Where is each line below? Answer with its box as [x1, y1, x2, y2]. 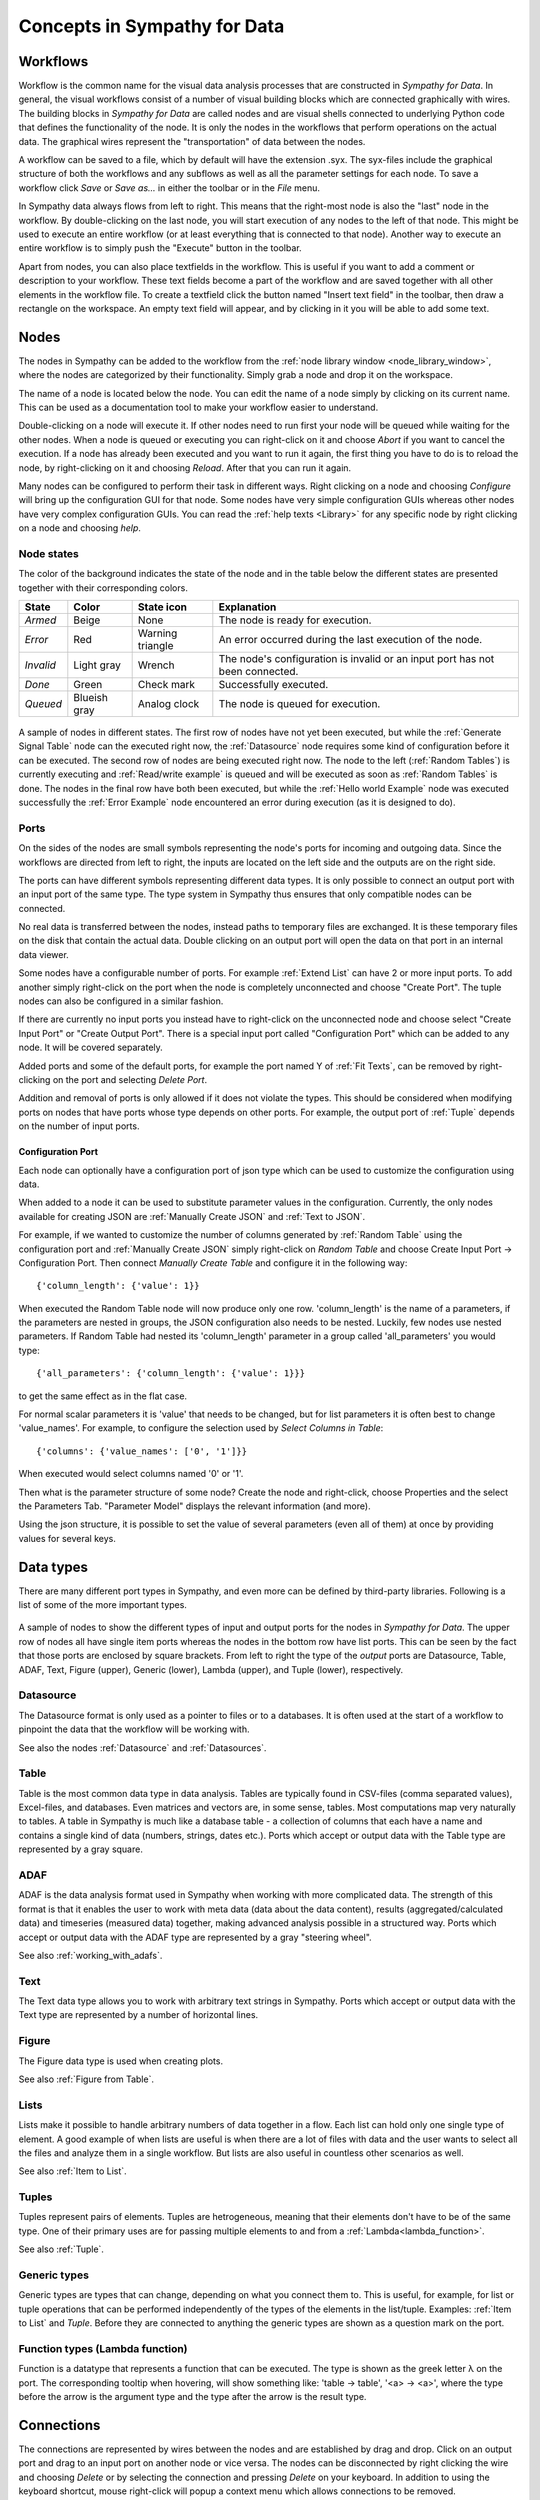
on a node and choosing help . [18, 522, 142, 534]
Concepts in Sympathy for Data [18, 15, 285, 37]
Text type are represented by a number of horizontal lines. [18, 2009, 259, 2021]
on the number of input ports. [18, 1120, 140, 1132]
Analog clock [137, 697, 200, 711]
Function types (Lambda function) [18, 2341, 189, 2355]
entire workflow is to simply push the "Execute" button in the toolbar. [18, 242, 302, 254]
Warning [137, 626, 178, 640]
